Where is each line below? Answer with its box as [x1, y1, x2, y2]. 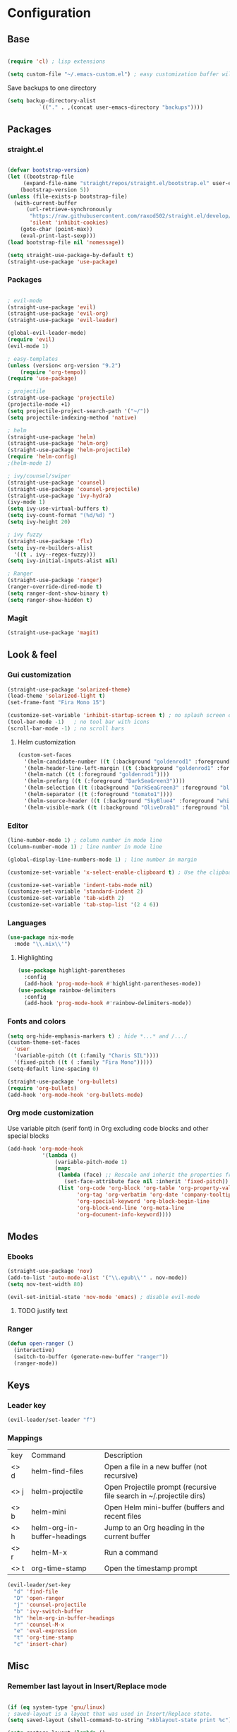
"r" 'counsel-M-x [13, 1621, 65, 1628]
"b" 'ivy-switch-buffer [13, 1608, 83, 1615]
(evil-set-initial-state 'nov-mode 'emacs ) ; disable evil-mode [7, 1293, 200, 1300]
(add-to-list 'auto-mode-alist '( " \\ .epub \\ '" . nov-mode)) [7, 1274, 188, 1281]
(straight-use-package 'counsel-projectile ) [7, 485, 140, 492]
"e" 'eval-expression [13, 1627, 78, 1635]
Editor [7, 821, 29, 831]
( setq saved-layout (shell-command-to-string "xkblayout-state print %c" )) [7, 1716, 235, 1724]
